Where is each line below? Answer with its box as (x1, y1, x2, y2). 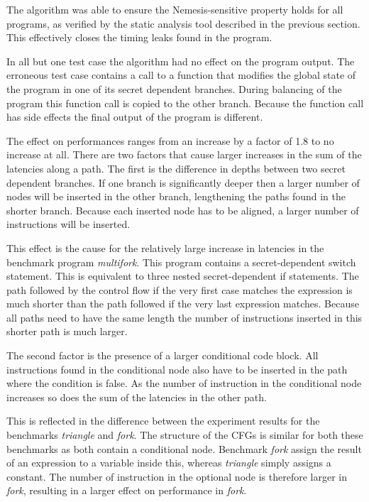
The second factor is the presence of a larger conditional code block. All (6, 348, 319, 363)
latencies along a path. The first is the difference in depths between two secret (6, 160, 346, 175)
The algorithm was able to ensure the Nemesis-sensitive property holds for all (6, 2, 343, 16)
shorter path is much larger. (6, 324, 128, 339)
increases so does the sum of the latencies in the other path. (6, 389, 267, 404)
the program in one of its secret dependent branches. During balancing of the (6, 81, 342, 96)
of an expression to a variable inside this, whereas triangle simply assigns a (6, 455, 331, 470)
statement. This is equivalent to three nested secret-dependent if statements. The (6, 268, 359, 283)
